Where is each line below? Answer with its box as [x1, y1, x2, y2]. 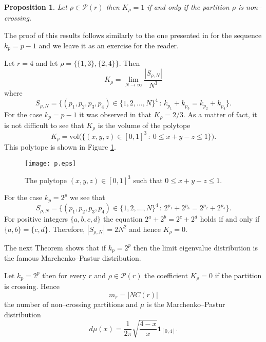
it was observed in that [79, 109, 151, 119]
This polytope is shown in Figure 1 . [4, 141, 116, 152]
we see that [69, 192, 105, 203]
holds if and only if [200, 213, 260, 224]
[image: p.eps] [25, 160, 77, 168]
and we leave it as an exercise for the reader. [39, 40, 179, 50]
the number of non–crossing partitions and [4, 298, 138, 309]
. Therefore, [48, 223, 85, 234]
